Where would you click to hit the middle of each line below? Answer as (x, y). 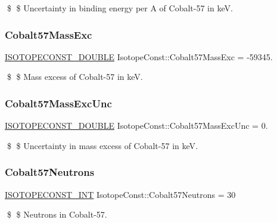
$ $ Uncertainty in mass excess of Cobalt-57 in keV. (102, 145)
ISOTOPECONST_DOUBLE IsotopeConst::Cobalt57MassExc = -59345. (139, 56)
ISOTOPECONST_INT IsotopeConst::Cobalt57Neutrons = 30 (120, 194)
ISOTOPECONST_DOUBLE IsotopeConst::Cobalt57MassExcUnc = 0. (136, 126)
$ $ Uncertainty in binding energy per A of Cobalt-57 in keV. (120, 8)
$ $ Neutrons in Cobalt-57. (57, 214)
